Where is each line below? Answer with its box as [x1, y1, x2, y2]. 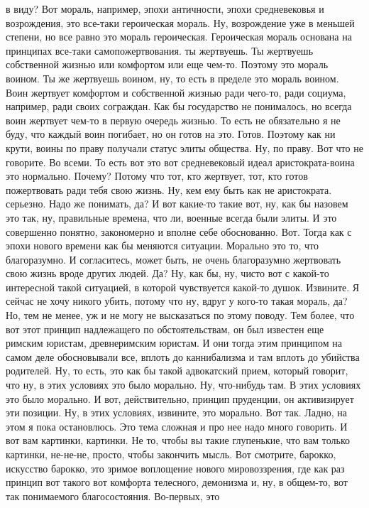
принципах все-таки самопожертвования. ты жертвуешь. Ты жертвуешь [6, 43, 314, 58]
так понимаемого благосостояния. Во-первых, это [6, 488, 220, 503]
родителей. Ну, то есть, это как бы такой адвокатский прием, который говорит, [6, 363, 348, 378]
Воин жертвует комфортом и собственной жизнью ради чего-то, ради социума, [6, 85, 346, 99]
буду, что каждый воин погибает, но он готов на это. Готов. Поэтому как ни [6, 126, 336, 141]
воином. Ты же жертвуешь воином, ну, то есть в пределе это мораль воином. [6, 70, 339, 85]
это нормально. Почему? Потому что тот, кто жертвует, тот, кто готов [6, 168, 308, 183]
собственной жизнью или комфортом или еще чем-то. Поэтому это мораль [6, 57, 329, 72]
